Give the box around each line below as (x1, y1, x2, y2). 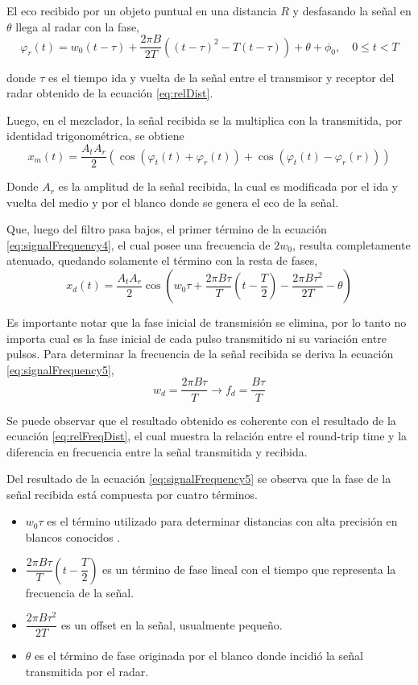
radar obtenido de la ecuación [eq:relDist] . (6, 85, 213, 101)
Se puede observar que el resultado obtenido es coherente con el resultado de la (6, 411, 396, 428)
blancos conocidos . (25, 529, 121, 546)
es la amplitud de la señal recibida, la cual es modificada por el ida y (58, 178, 398, 195)
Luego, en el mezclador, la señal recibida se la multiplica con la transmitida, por (6, 111, 403, 128)
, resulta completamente (292, 236, 411, 253)
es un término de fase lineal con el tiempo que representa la (102, 560, 396, 577)
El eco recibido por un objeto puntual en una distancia (6, 2, 277, 19)
